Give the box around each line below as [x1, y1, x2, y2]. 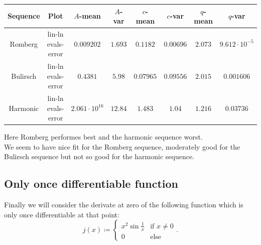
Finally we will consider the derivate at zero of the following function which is [4, 199, 243, 210]
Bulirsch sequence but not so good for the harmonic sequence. [4, 151, 194, 162]
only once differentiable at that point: [4, 209, 119, 219]
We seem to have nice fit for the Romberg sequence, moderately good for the [4, 141, 240, 152]
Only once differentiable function [4, 176, 179, 191]
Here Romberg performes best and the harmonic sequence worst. [4, 132, 203, 142]
